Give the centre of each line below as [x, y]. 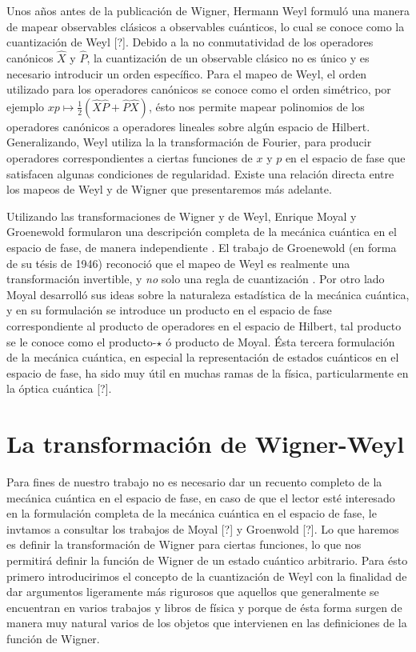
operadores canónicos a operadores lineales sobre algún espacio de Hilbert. [188, 126]
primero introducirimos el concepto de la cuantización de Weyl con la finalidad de [207, 576]
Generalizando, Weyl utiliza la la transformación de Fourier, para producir [189, 142]
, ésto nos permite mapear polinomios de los [256, 106]
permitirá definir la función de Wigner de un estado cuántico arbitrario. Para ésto [207, 560]
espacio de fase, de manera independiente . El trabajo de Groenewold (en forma [202, 247]
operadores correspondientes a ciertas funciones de [130, 157]
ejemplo [26, 106]
